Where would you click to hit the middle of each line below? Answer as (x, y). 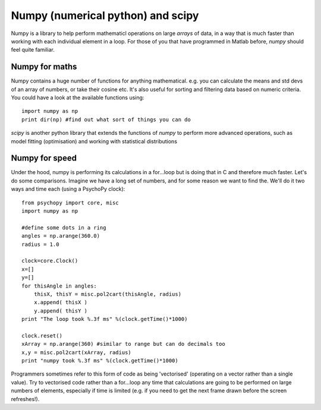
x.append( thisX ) (61, 302)
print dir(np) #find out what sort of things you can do (106, 119)
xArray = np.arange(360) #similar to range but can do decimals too (123, 344)
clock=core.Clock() (50, 261)
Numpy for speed (44, 158)
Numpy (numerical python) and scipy (105, 15)
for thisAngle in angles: (59, 286)
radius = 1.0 (40, 244)
